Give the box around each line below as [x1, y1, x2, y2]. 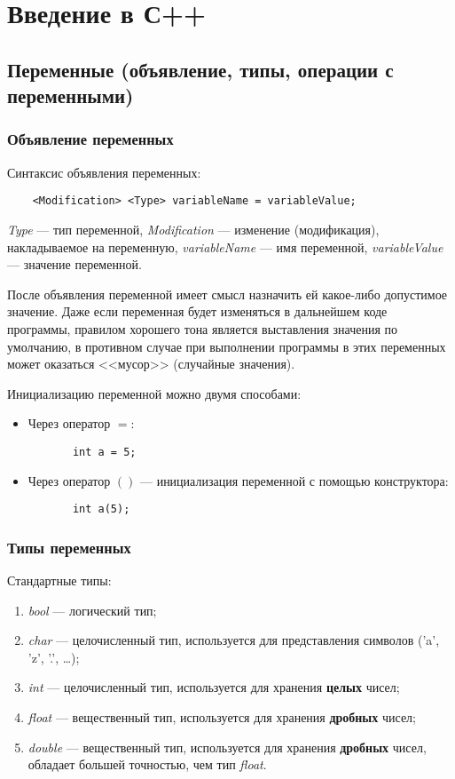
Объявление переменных [7, 128, 174, 150]
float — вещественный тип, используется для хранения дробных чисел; [27, 708, 416, 727]
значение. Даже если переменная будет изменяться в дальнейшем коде [7, 302, 388, 321]
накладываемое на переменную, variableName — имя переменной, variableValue [7, 237, 443, 256]
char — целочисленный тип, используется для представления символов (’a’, [27, 631, 440, 649]
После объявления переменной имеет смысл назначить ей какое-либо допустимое [7, 284, 448, 303]
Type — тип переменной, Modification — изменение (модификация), [7, 220, 380, 239]
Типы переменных [7, 536, 131, 558]
